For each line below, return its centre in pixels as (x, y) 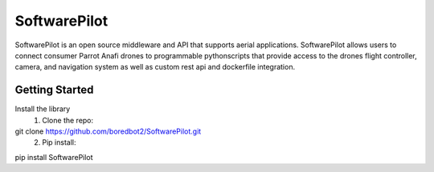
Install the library (43, 109)
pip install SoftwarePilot (54, 157)
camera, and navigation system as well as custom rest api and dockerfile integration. (155, 67)
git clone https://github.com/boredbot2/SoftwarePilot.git (108, 131)
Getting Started (54, 90)
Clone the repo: (68, 120)
